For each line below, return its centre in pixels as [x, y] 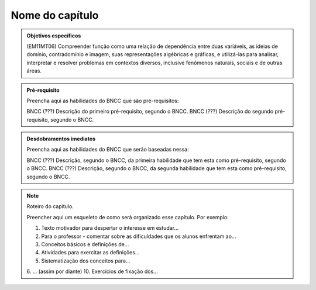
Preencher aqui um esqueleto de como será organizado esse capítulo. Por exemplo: [128, 217]
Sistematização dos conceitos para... [86, 261]
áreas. [34, 71]
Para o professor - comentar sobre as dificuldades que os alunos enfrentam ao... [139, 236]
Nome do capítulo [55, 15]
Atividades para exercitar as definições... [90, 253]
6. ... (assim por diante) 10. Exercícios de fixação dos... [92, 271]
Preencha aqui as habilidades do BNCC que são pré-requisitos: [103, 101]
